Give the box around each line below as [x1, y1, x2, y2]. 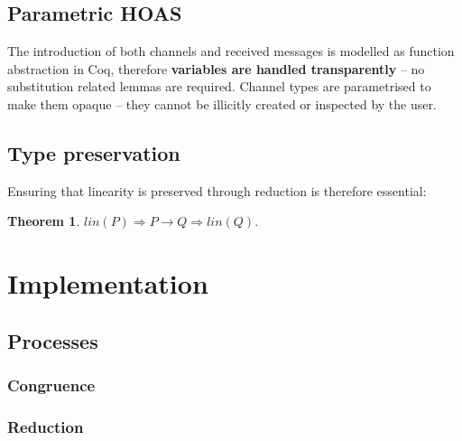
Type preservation [7, 138, 180, 166]
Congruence [7, 374, 96, 397]
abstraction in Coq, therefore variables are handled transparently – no [7, 59, 425, 78]
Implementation [7, 265, 208, 302]
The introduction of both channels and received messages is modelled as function [7, 42, 455, 61]
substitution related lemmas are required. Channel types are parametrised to [7, 77, 431, 96]
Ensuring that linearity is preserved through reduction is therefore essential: [7, 181, 427, 200]
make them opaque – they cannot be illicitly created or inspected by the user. [7, 94, 437, 113]
